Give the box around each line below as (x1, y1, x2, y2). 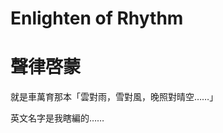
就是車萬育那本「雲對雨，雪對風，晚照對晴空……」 (10, 91, 219, 103)
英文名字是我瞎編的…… (10, 112, 105, 124)
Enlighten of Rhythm (10, 7, 184, 30)
